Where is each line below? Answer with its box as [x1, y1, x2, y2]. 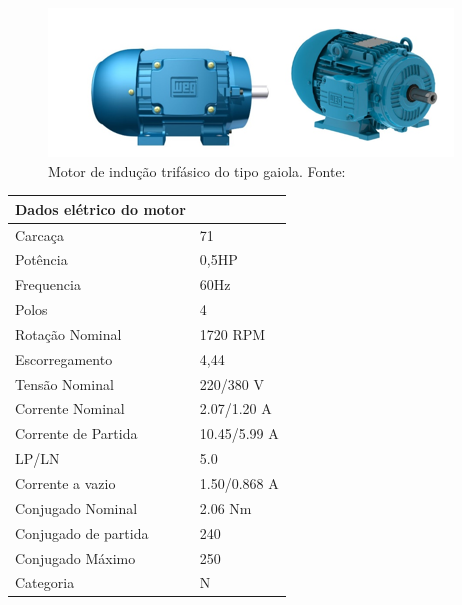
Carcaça [15, 224, 65, 245]
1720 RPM [199, 323, 266, 344]
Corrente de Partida [15, 423, 138, 444]
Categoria [15, 572, 75, 593]
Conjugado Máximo [15, 547, 136, 568]
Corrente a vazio [15, 472, 116, 493]
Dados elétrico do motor [15, 198, 186, 219]
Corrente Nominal [15, 398, 125, 419]
